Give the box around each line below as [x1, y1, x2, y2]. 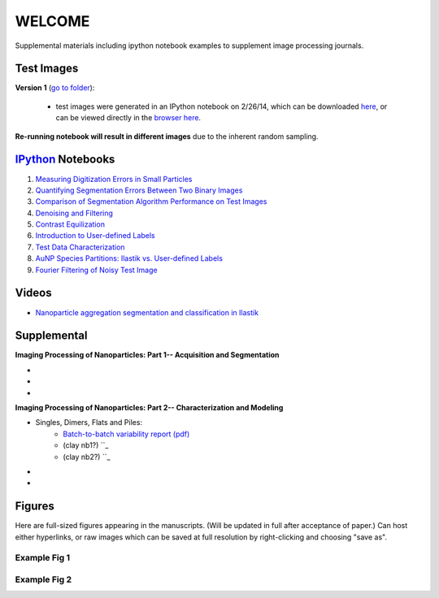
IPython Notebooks [15, 153, 115, 167]
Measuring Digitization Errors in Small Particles [35, 174, 193, 184]
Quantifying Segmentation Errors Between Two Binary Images [35, 185, 243, 195]
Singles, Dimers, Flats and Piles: [35, 418, 142, 427]
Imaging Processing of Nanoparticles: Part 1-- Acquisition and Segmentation [15, 350, 280, 360]
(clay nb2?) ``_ [63, 452, 111, 461]
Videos [15, 286, 52, 300]
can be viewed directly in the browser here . [55, 113, 202, 123]
